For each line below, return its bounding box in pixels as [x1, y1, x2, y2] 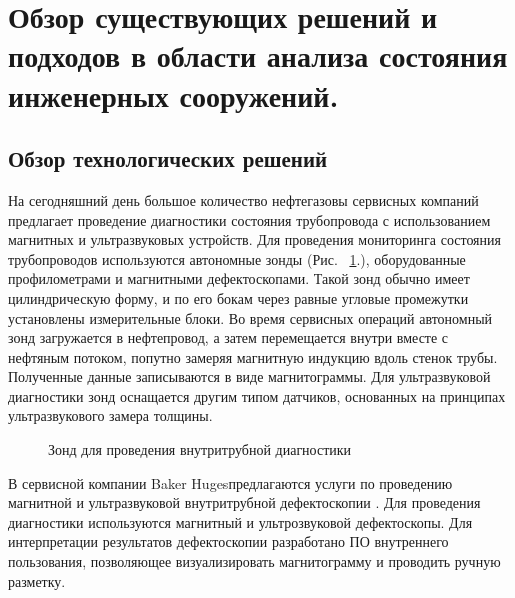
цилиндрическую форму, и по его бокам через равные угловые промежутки [8, 287, 469, 308]
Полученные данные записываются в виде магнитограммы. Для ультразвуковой [8, 366, 491, 387]
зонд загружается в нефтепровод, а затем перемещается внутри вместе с [8, 327, 449, 348]
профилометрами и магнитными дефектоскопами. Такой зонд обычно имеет [8, 268, 470, 289]
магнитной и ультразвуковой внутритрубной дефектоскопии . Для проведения [8, 492, 481, 513]
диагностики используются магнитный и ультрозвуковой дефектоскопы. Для [8, 511, 473, 532]
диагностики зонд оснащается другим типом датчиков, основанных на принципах [8, 385, 506, 406]
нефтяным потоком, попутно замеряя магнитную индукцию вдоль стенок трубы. [8, 346, 498, 367]
